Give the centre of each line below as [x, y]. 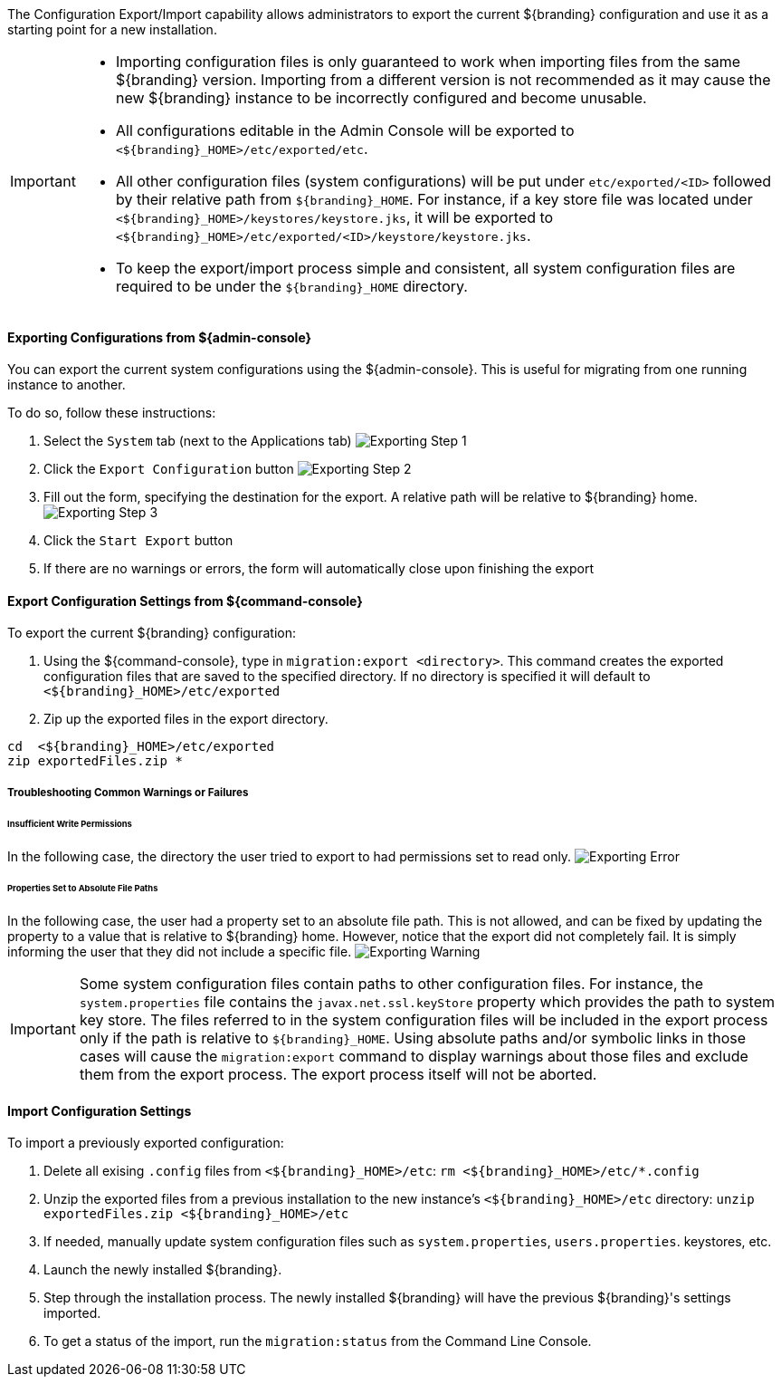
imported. [72, 1313]
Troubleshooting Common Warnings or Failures [128, 792]
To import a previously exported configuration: [146, 1143]
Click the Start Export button [138, 541]
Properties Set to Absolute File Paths [83, 889]
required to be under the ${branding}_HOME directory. [291, 286]
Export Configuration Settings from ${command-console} [185, 601]
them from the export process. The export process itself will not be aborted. [338, 1075]
